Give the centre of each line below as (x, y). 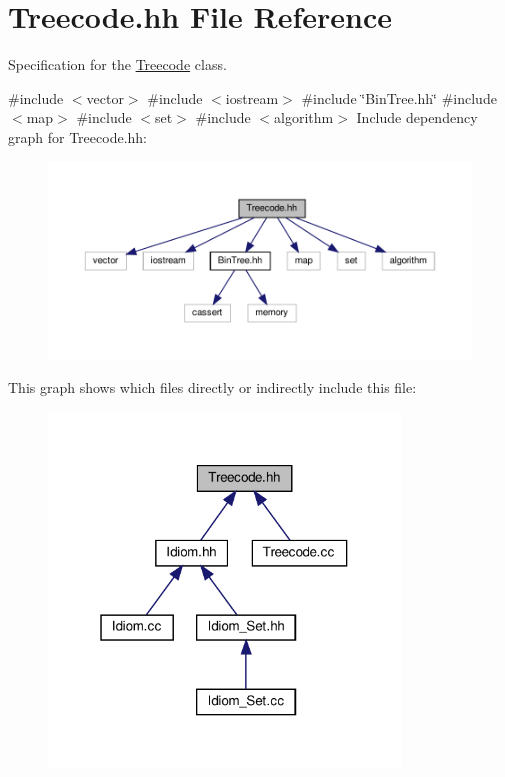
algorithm (304, 117)
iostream (252, 97)
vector (105, 97)
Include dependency (417, 117)
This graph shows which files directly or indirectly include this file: (212, 387)
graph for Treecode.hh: (77, 136)
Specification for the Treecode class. (117, 64)
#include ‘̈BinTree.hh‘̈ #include (399, 97)
